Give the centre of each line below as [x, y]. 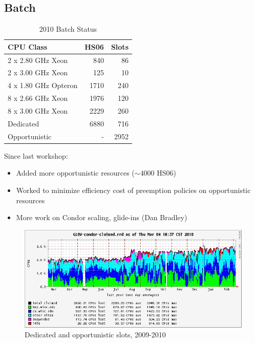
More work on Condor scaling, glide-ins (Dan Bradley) [102, 217]
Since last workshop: [36, 155]
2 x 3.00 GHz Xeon [38, 72]
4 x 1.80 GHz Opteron [43, 85]
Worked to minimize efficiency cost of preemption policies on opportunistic [133, 190]
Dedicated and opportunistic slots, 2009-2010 [95, 335]
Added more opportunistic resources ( [75, 173]
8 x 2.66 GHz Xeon [38, 98]
